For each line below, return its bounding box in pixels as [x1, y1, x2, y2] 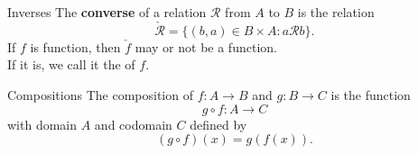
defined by [190, 114, 247, 133]
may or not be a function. [135, 37, 277, 56]
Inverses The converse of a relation [7, 3, 207, 21]
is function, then [30, 37, 121, 56]
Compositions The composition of [7, 86, 193, 104]
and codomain [94, 114, 172, 133]
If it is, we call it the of [7, 55, 135, 74]
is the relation [297, 3, 375, 21]
